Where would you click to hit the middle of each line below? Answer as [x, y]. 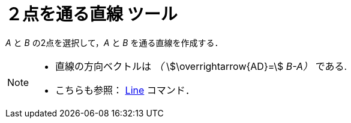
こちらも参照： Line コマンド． [125, 90]
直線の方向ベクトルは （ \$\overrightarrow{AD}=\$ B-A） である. [201, 66]
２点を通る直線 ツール [91, 14]
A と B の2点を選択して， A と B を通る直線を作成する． [114, 42]
